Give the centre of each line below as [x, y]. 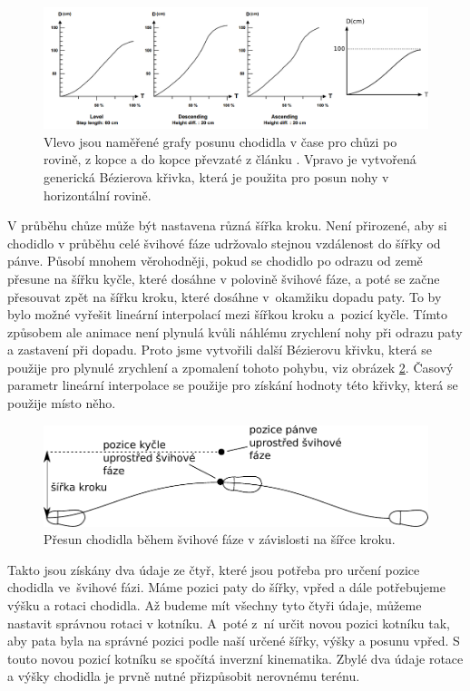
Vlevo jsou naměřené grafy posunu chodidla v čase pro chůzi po [220, 141]
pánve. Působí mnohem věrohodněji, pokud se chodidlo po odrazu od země [215, 261]
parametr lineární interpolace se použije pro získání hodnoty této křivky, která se [233, 385]
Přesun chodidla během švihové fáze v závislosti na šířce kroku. [220, 539]
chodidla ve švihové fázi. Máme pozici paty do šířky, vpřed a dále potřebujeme [226, 587]
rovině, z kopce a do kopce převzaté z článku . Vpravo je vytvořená [230, 159]
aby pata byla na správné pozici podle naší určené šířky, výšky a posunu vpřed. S [234, 641]
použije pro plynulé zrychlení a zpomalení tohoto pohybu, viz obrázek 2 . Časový [230, 367]
